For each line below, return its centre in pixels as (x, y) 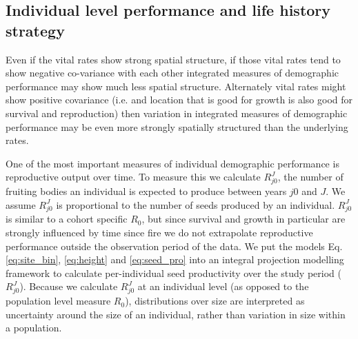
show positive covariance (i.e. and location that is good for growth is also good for (179, 100)
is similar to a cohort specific (67, 219)
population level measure (58, 301)
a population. (34, 328)
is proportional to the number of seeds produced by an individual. (196, 204)
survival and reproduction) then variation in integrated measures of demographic (177, 113)
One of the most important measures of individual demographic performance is (172, 163)
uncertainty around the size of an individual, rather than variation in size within (176, 314)
